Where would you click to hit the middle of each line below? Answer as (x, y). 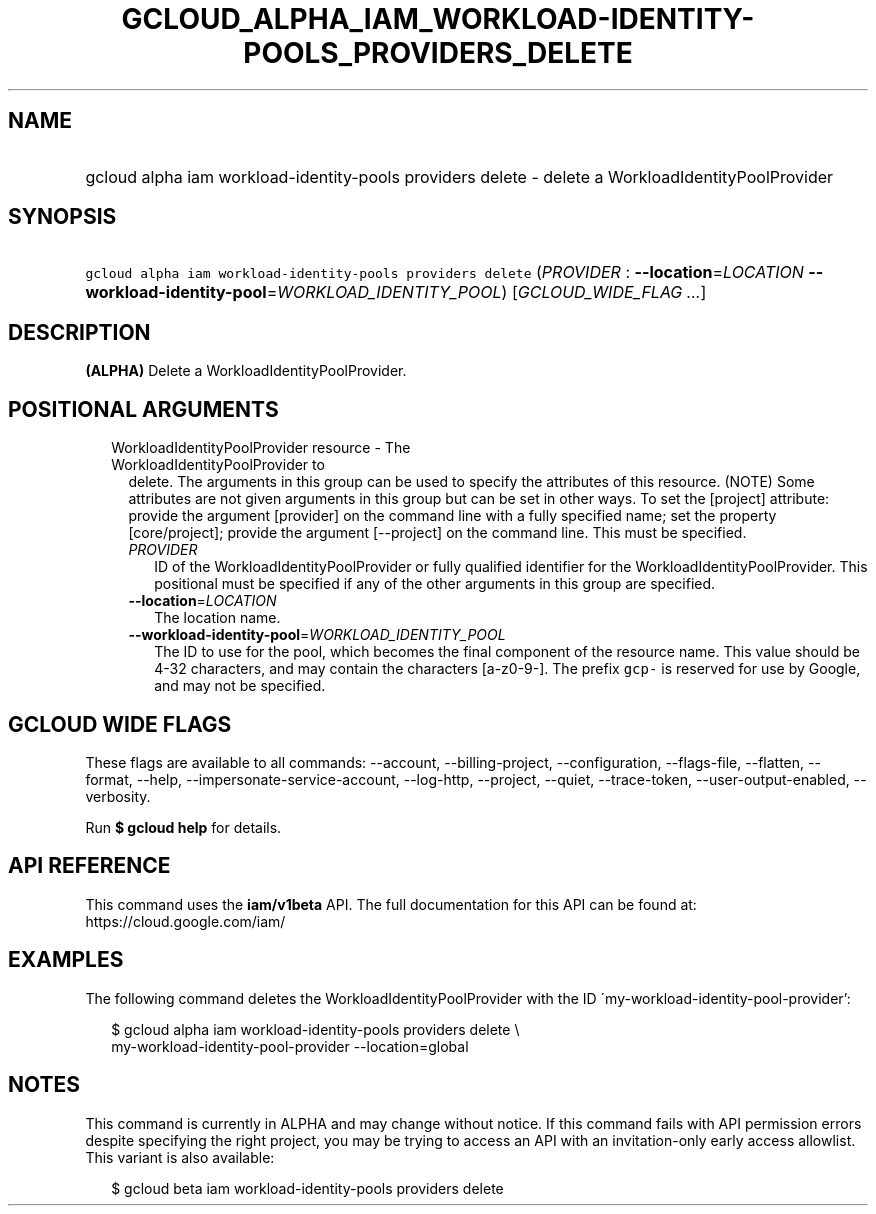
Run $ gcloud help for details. (183, 827)
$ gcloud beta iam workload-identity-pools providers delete (307, 1188)
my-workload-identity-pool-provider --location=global (290, 1046)
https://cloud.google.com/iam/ (185, 921)
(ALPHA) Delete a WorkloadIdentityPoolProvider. (246, 371)
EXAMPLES (66, 960)
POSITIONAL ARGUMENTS (143, 409)
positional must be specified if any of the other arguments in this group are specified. (435, 584)
